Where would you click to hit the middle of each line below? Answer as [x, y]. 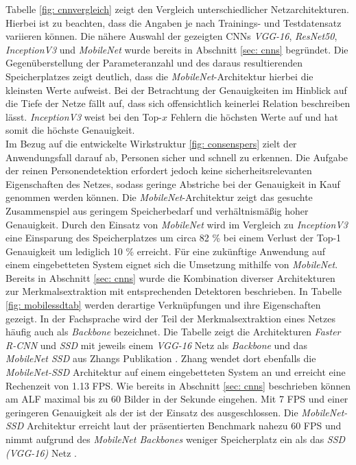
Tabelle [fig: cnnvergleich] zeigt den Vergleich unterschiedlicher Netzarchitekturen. [177, 9]
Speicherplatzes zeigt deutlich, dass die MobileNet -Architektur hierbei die [159, 76]
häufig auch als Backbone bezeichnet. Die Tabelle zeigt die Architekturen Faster [173, 332]
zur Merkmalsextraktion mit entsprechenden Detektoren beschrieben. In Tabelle [174, 291]
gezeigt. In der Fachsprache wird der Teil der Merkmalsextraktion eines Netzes [171, 318]
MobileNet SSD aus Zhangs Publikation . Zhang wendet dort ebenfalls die [161, 358]
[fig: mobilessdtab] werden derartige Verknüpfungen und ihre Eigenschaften [163, 305]
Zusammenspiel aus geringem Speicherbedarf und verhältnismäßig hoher [157, 210]
